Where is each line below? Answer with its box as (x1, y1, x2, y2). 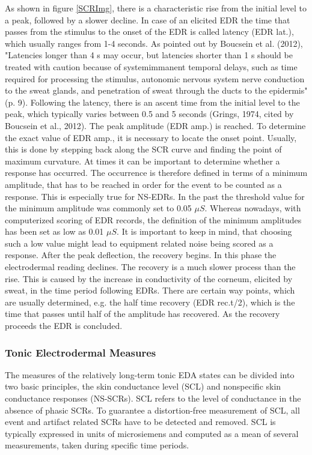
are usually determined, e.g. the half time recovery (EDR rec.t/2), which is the (5, 295, 295, 308)
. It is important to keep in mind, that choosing (117, 225, 292, 238)
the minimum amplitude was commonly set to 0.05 (5, 202, 192, 214)
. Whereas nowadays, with (204, 202, 301, 214)
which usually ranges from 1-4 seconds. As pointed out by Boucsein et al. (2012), (5, 37, 303, 49)
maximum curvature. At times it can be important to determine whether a (5, 154, 280, 167)
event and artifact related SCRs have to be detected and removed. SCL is (5, 415, 276, 428)
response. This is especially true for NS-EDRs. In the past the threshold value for (5, 190, 305, 202)
